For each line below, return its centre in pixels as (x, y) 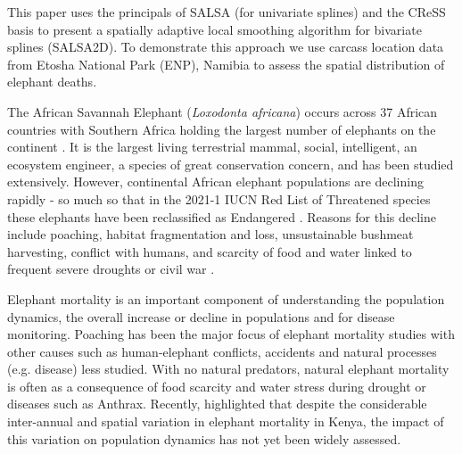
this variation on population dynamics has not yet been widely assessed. (204, 438)
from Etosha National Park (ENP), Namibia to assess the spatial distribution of (226, 64)
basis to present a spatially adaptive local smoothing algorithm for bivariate (214, 29)
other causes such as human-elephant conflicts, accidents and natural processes (222, 351)
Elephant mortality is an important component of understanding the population (226, 298)
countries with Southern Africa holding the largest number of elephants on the (222, 129)
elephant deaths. (52, 82)
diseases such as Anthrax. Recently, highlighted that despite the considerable (217, 404)
